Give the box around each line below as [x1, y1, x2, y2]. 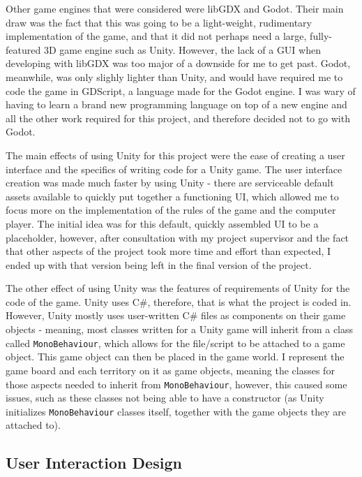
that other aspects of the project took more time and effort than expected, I [6, 244, 331, 258]
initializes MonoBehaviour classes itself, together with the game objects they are [6, 404, 346, 418]
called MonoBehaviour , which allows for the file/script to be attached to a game [6, 335, 345, 350]
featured [6, 42, 41, 57]
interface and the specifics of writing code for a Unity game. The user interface [6, 161, 342, 176]
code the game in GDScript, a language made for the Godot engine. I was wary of [6, 83, 356, 98]
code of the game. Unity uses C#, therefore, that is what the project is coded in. [6, 294, 352, 309]
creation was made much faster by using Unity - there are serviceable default [6, 175, 334, 190]
